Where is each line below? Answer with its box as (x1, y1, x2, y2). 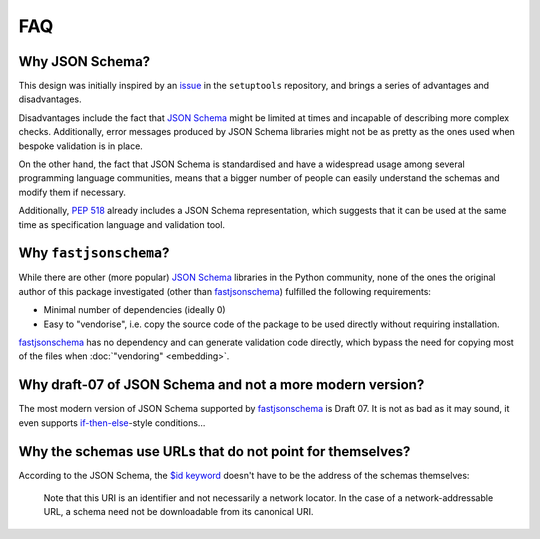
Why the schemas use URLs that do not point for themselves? (18, 443, 411, 460)
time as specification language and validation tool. (18, 218, 225, 230)
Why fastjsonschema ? (18, 245, 170, 262)
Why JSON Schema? (18, 53, 151, 70)
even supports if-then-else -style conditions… (18, 416, 206, 429)
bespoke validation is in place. (18, 140, 144, 152)
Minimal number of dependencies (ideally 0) (43, 304, 226, 316)
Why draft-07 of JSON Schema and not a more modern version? (18, 376, 425, 394)
